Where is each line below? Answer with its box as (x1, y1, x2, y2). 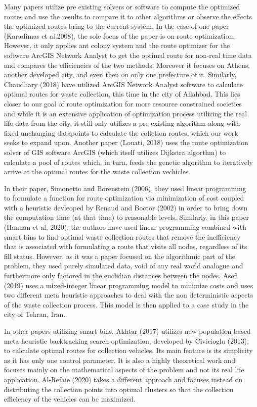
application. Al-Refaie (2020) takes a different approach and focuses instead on (4, 374, 243, 384)
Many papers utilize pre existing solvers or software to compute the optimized (4, 1, 240, 11)
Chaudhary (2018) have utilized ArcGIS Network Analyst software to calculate (4, 79, 243, 89)
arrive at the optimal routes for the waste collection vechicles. (4, 166, 191, 177)
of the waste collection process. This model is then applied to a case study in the (4, 299, 249, 309)
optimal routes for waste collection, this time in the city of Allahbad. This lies (4, 89, 240, 99)
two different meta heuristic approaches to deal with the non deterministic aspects (4, 290, 253, 300)
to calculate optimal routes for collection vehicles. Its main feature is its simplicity (4, 345, 253, 356)
